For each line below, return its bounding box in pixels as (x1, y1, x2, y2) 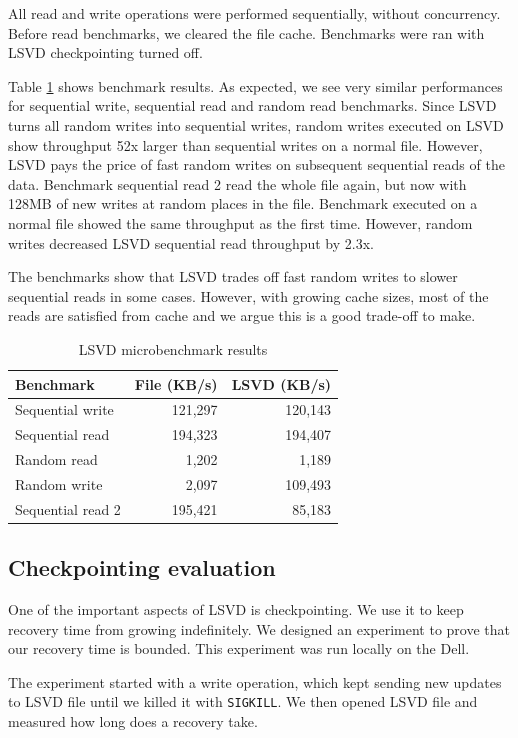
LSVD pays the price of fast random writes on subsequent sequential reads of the (8, 154, 505, 175)
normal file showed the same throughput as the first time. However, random (8, 212, 473, 233)
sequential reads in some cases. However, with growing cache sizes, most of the (8, 285, 489, 306)
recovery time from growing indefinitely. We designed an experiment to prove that (8, 618, 510, 639)
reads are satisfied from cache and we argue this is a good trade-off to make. (8, 305, 476, 326)
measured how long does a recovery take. (8, 711, 258, 732)
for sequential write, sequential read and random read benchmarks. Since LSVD (8, 95, 497, 116)
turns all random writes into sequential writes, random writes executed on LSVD (8, 114, 504, 135)
